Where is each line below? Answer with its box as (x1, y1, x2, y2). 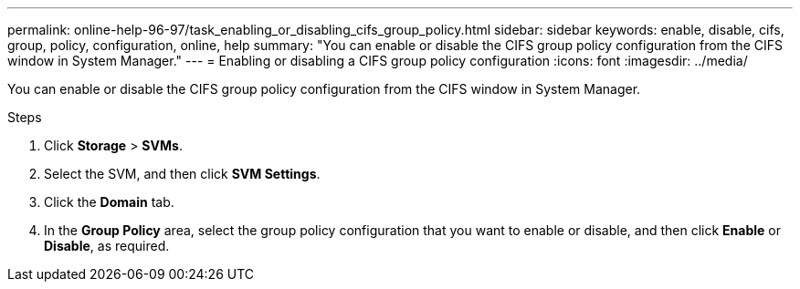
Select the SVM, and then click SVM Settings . (44, 166, 321, 181)
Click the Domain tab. (44, 194, 174, 210)
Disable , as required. (44, 238, 170, 253)
